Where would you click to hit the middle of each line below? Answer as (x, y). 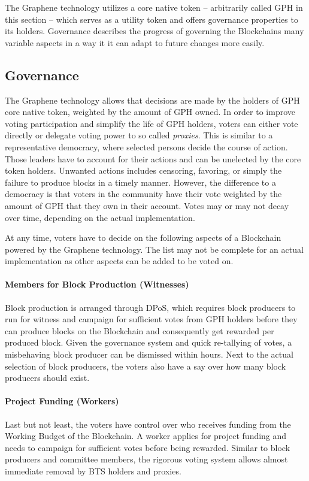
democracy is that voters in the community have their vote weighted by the (143, 194)
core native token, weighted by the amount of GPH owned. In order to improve (150, 112)
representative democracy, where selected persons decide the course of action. (146, 146)
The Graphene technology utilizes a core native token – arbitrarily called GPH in (154, 7)
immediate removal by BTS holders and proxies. (93, 471)
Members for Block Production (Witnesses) (97, 284)
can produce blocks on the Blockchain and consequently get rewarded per (140, 330)
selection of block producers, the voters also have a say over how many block (146, 366)
